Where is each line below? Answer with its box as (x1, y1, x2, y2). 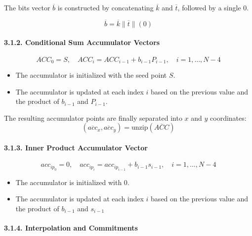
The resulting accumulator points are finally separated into (4, 112, 182, 123)
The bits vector (4, 2, 50, 12)
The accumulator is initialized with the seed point (15, 70, 167, 80)
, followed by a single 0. (177, 2, 249, 12)
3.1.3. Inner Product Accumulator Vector (4, 142, 148, 153)
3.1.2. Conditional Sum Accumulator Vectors (4, 37, 160, 47)
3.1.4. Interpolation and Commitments (4, 223, 138, 233)
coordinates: (210, 112, 247, 123)
